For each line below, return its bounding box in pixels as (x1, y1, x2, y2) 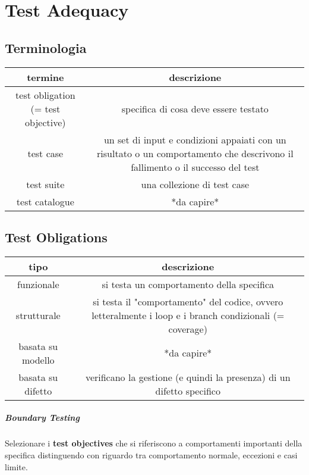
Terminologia (5, 38, 87, 57)
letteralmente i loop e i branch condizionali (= (92, 308, 285, 322)
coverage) (168, 321, 207, 336)
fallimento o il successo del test (131, 160, 260, 174)
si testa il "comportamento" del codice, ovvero (93, 294, 283, 308)
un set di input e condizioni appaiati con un (103, 132, 286, 146)
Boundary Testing (5, 411, 80, 424)
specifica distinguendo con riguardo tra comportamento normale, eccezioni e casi (5, 448, 298, 461)
